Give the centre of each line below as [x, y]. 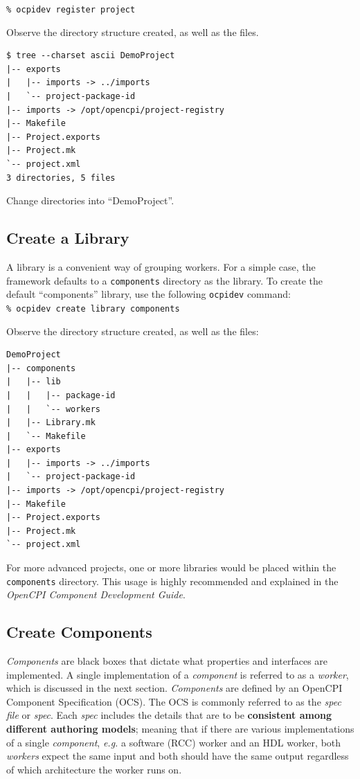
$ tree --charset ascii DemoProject [91, 56]
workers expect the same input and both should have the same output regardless [178, 756]
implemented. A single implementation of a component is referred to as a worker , [178, 674]
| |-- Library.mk [51, 423]
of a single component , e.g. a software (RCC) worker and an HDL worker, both [174, 742]
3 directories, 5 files [61, 178]
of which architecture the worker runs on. [94, 769]
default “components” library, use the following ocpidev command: [148, 294]
